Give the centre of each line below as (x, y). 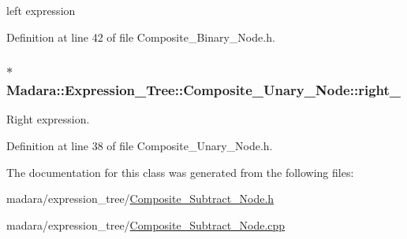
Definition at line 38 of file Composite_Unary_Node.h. (140, 145)
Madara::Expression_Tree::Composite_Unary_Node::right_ (204, 90)
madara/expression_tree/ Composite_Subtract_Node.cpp (146, 224)
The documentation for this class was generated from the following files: (180, 172)
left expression (41, 10)
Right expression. (48, 119)
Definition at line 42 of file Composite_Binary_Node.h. (141, 37)
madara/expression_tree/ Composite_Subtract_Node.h (140, 199)
